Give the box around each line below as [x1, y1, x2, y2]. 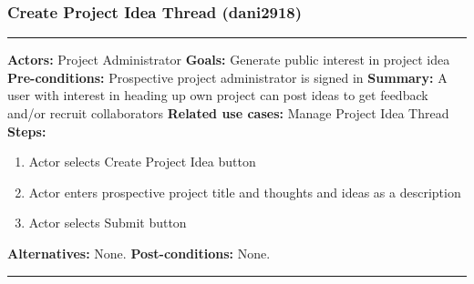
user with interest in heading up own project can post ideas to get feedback [7, 86, 428, 105]
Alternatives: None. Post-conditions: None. [7, 243, 271, 262]
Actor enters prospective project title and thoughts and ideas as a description [28, 182, 461, 201]
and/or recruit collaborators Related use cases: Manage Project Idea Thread [7, 104, 449, 122]
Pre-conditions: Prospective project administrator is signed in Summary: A [7, 67, 448, 86]
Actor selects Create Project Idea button [28, 152, 256, 171]
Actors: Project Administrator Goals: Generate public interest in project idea [7, 50, 450, 69]
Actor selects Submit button [28, 213, 187, 232]
